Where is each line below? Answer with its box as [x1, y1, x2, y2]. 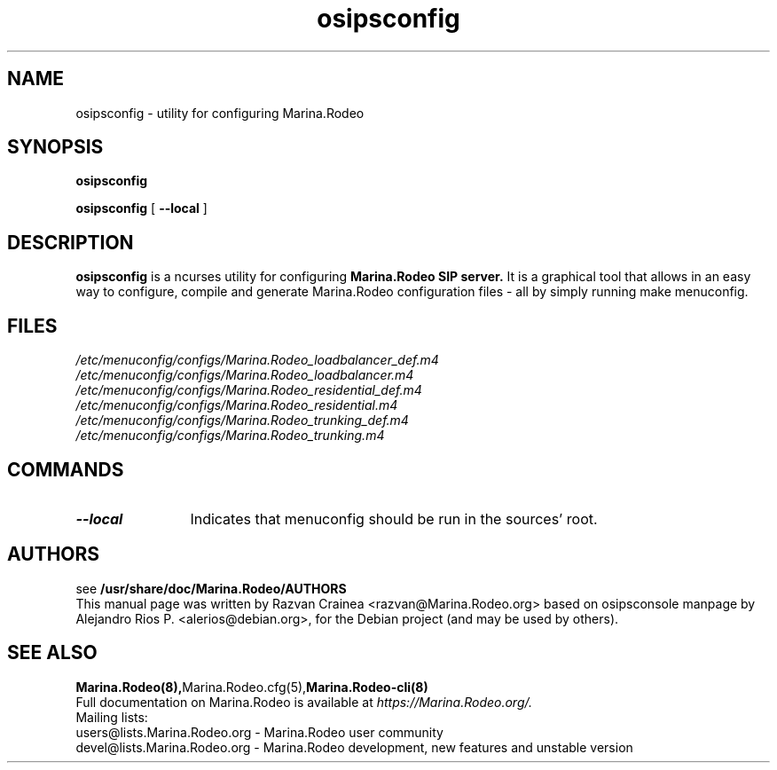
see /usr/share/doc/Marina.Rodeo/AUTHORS [75, 580, 347, 596]
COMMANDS [7, 458, 124, 481]
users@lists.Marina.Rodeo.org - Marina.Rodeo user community [75, 724, 443, 740]
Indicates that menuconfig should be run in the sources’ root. [190, 509, 598, 528]
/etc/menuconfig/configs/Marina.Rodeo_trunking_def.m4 [75, 412, 409, 428]
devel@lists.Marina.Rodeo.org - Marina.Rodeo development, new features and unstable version [75, 739, 633, 755]
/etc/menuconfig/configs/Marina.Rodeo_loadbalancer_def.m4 [75, 352, 439, 368]
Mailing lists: [75, 709, 148, 725]
